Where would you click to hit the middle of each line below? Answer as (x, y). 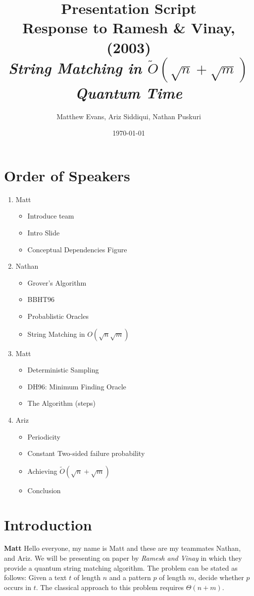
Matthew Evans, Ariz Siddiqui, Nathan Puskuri (129, 116)
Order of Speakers (67, 175)
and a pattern (130, 577)
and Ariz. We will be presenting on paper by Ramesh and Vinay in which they (123, 558)
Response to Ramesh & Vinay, (129, 28)
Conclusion (44, 490)
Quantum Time (129, 92)
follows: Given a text (35, 577)
